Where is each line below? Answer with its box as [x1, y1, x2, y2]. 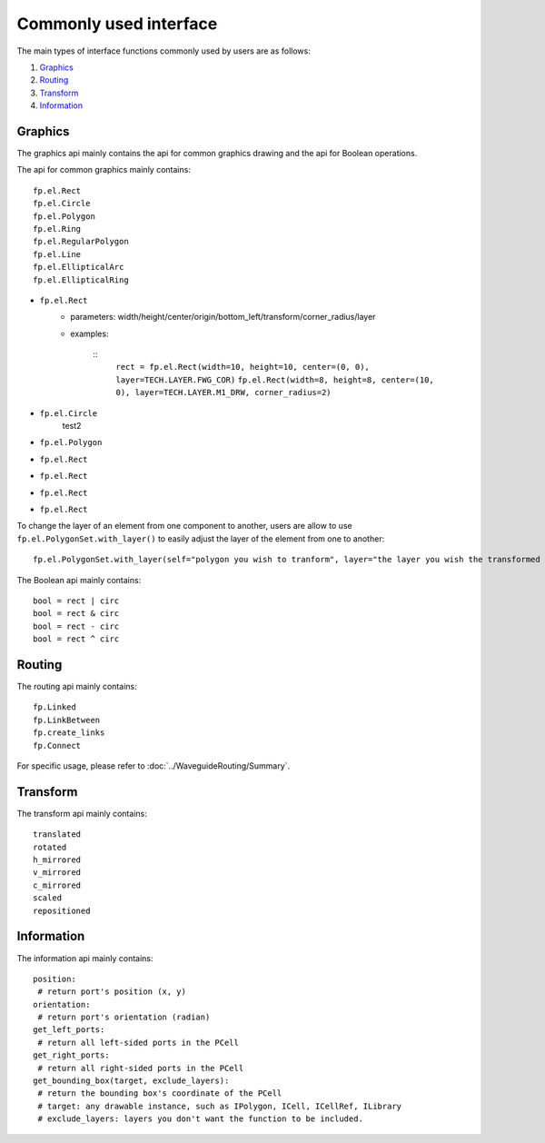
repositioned [33, 905, 91, 916]
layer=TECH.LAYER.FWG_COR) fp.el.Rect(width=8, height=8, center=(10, [115, 374, 435, 385]
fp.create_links [33, 728, 105, 738]
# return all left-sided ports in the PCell [37, 1037, 240, 1048]
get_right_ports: [33, 1050, 110, 1060]
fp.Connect [33, 740, 82, 750]
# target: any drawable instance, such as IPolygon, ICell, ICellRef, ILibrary [37, 1100, 402, 1111]
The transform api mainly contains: [16, 808, 147, 819]
